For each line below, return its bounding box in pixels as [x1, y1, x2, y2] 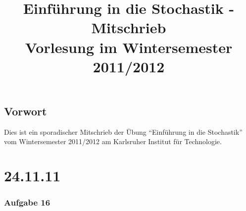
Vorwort [4, 103, 47, 118]
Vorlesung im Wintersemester [25, 37, 233, 57]
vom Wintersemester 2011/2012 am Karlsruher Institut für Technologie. [4, 136, 222, 147]
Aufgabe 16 [4, 196, 50, 209]
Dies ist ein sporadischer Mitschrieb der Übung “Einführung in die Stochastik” [4, 126, 243, 137]
